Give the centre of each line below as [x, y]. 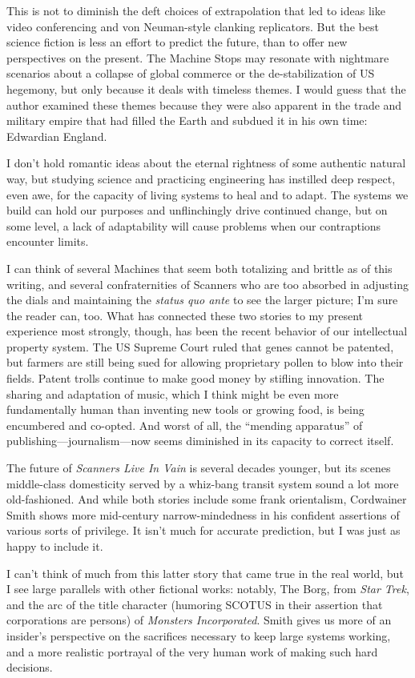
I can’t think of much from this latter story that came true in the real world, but [205, 573]
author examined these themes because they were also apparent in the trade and [204, 104]
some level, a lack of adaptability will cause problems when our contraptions [194, 225]
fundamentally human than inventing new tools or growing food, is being [185, 409]
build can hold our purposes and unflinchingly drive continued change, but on [197, 210]
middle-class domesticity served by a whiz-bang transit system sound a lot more [203, 483]
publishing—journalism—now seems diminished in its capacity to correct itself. [200, 441]
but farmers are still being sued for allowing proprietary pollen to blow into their [205, 362]
